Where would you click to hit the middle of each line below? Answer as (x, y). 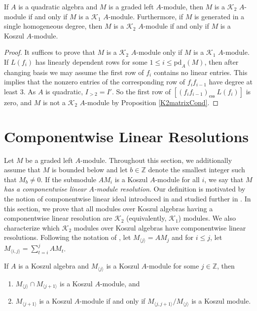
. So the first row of (141, 91)
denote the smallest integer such (197, 170)
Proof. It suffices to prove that (50, 52)
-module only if (159, 52)
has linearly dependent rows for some (91, 61)
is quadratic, (64, 91)
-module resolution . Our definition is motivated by (170, 189)
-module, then (182, 6)
